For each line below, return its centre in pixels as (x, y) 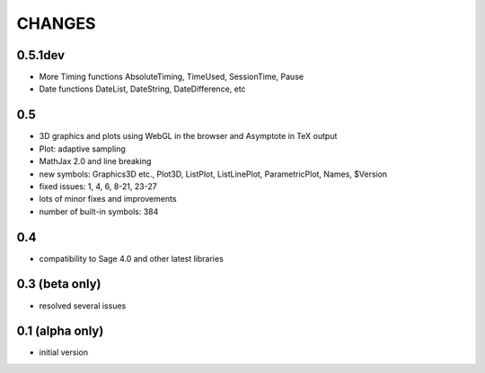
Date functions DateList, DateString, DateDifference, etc (142, 89)
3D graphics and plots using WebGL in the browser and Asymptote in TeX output (188, 136)
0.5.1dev (41, 55)
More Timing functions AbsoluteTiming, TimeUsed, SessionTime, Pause (172, 77)
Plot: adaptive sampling (82, 149)
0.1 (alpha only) (60, 331)
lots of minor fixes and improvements (108, 199)
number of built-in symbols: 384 (99, 212)
